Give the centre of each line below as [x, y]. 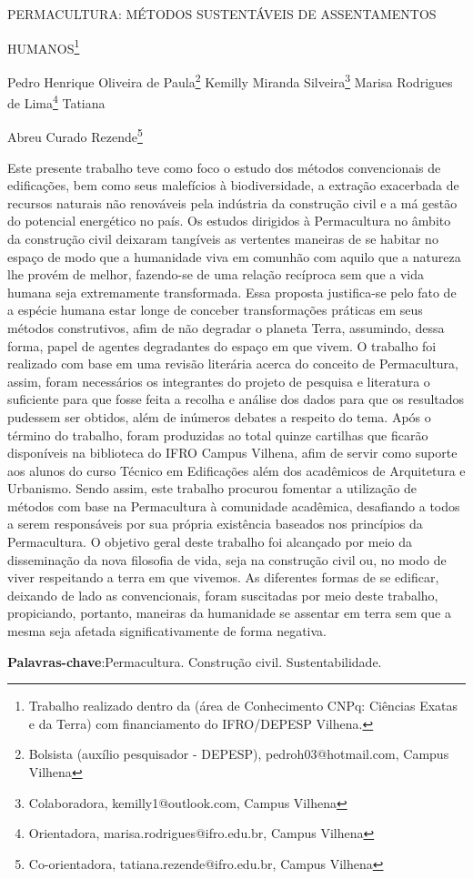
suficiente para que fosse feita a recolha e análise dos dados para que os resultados [236, 399]
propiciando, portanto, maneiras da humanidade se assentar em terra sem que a [229, 613]
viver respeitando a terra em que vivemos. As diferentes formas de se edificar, [223, 577]
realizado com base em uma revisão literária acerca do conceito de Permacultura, [233, 364]
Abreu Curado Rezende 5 [75, 135]
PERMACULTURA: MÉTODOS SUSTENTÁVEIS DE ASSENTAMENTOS [222, 14]
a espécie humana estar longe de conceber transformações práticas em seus [215, 310]
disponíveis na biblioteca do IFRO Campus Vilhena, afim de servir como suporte [232, 453]
